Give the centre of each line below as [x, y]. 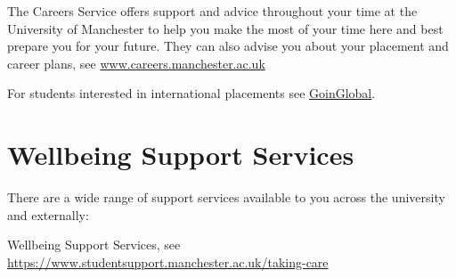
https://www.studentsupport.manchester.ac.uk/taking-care [168, 262]
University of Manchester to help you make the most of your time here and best [225, 28]
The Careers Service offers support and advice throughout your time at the [212, 11]
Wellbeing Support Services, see [94, 245]
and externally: [48, 214]
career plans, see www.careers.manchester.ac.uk [136, 63]
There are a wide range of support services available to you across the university [226, 197]
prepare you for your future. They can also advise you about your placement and [228, 46]
